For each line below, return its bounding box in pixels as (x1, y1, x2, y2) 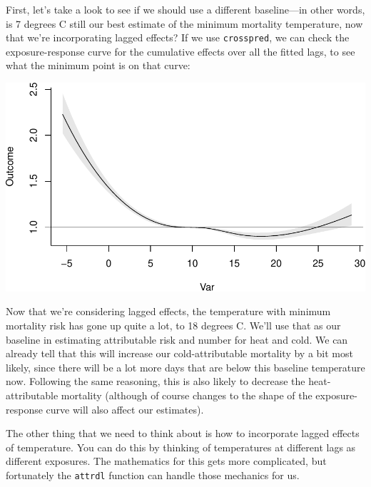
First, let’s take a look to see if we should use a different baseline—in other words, (6, 2, 365, 16)
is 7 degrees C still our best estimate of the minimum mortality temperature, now (6, 16, 363, 31)
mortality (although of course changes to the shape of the (61, 387, 312, 402)
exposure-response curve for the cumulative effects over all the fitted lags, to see (6, 43, 355, 58)
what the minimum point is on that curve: (6, 58, 190, 73)
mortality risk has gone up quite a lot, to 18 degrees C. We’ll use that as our (6, 317, 341, 332)
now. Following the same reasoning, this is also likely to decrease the (6, 374, 305, 389)
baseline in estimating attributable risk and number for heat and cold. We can (6, 332, 348, 347)
